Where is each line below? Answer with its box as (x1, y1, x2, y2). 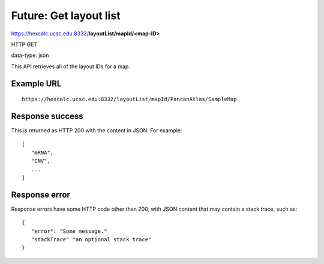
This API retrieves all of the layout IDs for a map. (11, 63, 130, 70)
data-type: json (11, 51, 49, 59)
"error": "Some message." (31, 227, 107, 235)
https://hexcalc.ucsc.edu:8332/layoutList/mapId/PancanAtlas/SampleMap (22, 96, 237, 103)
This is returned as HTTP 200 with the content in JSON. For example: (11, 127, 182, 134)
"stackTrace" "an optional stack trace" (31, 236, 152, 243)
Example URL (11, 78, 62, 89)
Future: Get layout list (11, 9, 121, 22)
